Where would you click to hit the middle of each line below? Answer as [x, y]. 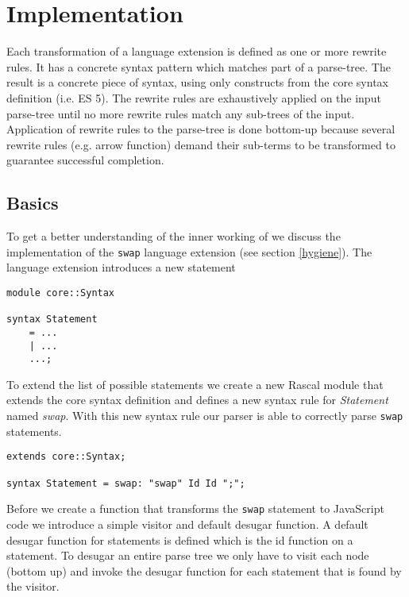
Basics [33, 203]
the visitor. [33, 586]
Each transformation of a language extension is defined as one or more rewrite [197, 51]
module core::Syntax [61, 293]
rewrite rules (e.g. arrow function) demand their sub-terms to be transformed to [201, 144]
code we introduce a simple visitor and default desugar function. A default [187, 524]
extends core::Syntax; [66, 457]
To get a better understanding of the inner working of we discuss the [174, 236]
